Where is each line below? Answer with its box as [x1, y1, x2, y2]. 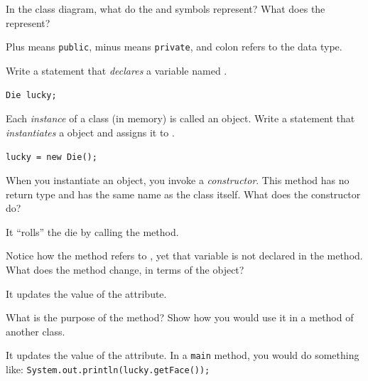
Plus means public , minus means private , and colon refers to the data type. [6, 39, 342, 54]
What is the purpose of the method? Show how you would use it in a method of [6, 310, 354, 325]
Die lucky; [6, 90, 57, 101]
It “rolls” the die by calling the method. [6, 224, 179, 239]
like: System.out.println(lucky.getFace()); [6, 361, 210, 376]
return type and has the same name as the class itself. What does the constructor [6, 186, 361, 201]
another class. [6, 323, 65, 338]
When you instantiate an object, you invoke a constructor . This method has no [6, 172, 350, 187]
